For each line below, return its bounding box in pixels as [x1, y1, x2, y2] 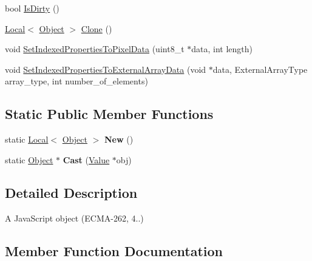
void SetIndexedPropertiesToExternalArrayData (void [5, 63, 206, 75]
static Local [5, 133, 49, 146]
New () [104, 133, 134, 146]
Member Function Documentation [5, 241, 223, 260]
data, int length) [191, 42, 253, 55]
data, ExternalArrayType [212, 63, 308, 75]
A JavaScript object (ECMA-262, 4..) [5, 211, 144, 224]
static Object [5, 153, 53, 166]
